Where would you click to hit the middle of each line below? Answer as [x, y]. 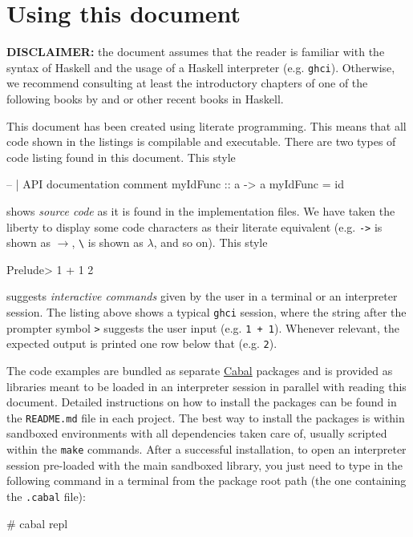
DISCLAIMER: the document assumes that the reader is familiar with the [196, 52]
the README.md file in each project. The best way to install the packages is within [206, 417]
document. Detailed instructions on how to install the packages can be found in [202, 402]
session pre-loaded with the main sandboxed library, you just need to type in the [205, 464]
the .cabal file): [46, 496]
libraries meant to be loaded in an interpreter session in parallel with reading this [206, 386]
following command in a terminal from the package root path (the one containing [206, 480]
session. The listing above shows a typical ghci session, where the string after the [206, 312]
